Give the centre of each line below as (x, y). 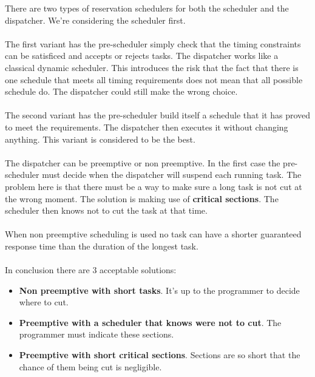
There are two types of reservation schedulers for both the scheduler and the (147, 8)
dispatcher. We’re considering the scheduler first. (95, 20)
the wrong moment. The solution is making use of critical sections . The (142, 198)
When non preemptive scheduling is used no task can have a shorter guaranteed (153, 234)
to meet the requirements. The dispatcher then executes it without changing (147, 127)
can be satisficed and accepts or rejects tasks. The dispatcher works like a (142, 56)
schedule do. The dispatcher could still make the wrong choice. (121, 91)
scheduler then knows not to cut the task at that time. (106, 210)
